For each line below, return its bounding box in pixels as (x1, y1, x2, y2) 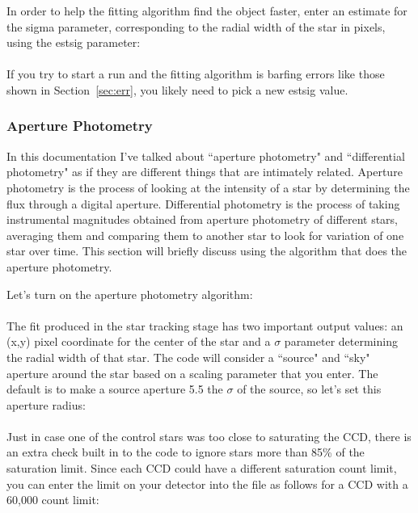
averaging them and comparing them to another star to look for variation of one (6, 226, 404, 243)
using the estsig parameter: (6, 34, 141, 51)
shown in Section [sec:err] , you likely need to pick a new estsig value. (6, 81, 348, 98)
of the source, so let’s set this (237, 381, 382, 397)
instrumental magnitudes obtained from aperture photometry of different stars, (6, 211, 399, 228)
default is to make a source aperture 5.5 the (6, 381, 223, 397)
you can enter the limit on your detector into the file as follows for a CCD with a (6, 475, 408, 492)
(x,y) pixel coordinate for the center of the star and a (6, 333, 271, 350)
